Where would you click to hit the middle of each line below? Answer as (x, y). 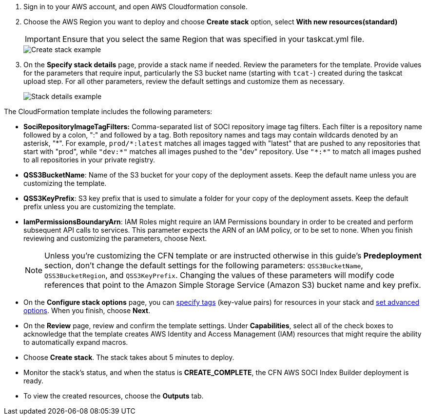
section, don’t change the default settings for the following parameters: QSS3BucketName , (204, 265)
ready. (34, 381)
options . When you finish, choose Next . (87, 310)
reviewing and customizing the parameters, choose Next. (115, 238)
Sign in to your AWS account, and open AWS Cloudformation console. (136, 7)
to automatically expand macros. (76, 342)
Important (43, 39)
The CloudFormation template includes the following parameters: (108, 111)
